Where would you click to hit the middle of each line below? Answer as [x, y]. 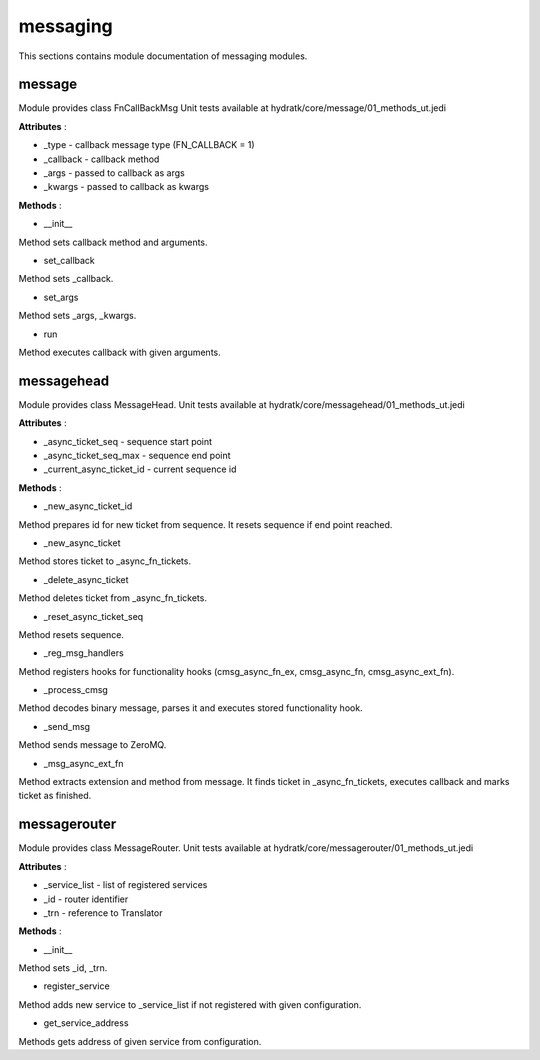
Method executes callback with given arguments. [119, 352]
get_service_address [86, 1023]
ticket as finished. [55, 796]
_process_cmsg [76, 690]
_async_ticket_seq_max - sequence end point [137, 455]
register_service [76, 986]
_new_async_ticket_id [88, 506]
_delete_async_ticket [86, 579]
